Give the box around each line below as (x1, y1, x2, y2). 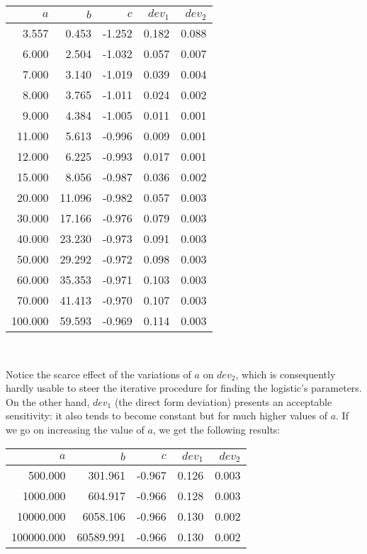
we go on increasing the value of (6, 422, 145, 436)
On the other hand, (6, 394, 90, 409)
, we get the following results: (152, 422, 281, 436)
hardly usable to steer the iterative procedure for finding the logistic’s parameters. (6, 380, 362, 395)
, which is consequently (235, 366, 336, 381)
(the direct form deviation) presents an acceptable (114, 394, 332, 409)
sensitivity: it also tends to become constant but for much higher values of (6, 408, 327, 423)
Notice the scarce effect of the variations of (6, 366, 191, 381)
